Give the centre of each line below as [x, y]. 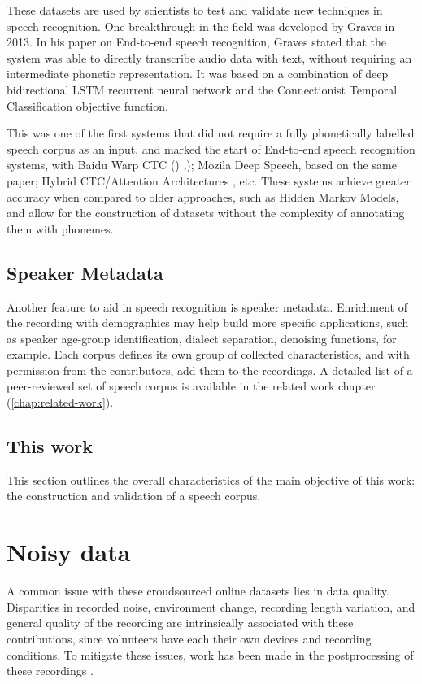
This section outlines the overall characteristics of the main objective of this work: [211, 479]
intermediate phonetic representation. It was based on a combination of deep [198, 74]
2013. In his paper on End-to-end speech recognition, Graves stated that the [196, 42]
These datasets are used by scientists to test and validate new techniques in [195, 10]
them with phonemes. [60, 228]
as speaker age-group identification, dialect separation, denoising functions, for [202, 338]
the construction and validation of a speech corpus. [134, 496]
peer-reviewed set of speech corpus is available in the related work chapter [191, 386]
